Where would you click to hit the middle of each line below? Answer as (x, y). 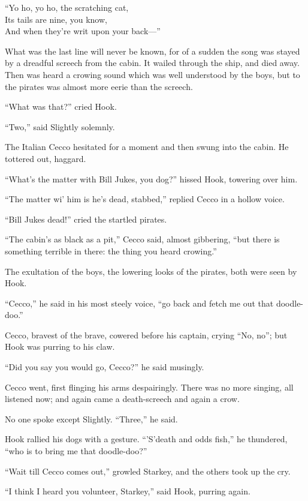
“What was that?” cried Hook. (61, 106)
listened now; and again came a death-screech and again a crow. (122, 399)
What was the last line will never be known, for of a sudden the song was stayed (153, 51)
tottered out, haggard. (46, 158)
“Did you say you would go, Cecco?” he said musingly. (105, 367)
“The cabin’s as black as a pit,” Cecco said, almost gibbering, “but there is (142, 239)
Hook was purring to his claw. (60, 346)
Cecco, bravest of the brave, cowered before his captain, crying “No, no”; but (146, 334)
